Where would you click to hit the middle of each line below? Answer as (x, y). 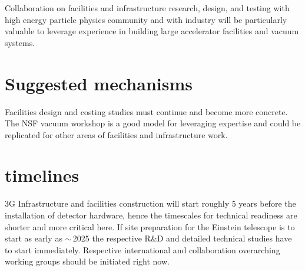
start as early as (34, 238)
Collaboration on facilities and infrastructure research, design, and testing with (147, 8)
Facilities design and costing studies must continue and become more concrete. (146, 111)
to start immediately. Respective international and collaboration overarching (142, 249)
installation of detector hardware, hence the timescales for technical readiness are (151, 215)
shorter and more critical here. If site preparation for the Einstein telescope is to (150, 226)
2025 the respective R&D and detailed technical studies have (182, 238)
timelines (42, 175)
